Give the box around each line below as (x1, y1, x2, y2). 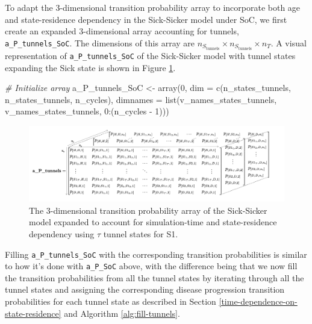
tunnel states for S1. (103, 227, 178, 240)
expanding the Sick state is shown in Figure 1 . (5, 61, 176, 73)
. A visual (270, 36, 307, 49)
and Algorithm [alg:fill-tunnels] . (64, 307, 180, 319)
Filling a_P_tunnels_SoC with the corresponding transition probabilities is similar (5, 248, 307, 260)
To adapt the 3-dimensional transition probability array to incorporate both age (5, 1, 301, 13)
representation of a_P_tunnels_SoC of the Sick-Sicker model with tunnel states (5, 49, 296, 61)
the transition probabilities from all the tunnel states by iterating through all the (5, 271, 304, 284)
